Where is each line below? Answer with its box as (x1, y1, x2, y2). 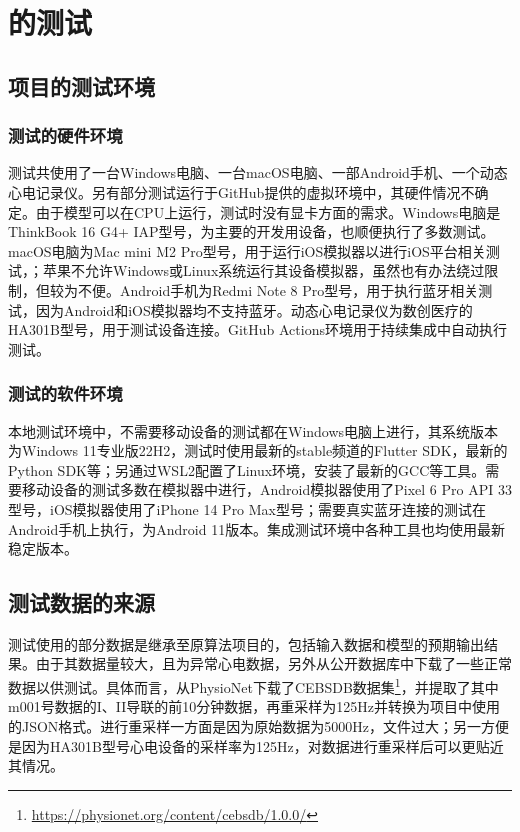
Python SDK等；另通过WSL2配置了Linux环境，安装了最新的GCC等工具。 (8, 459, 486, 480)
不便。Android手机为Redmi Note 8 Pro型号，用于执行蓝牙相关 (77, 279, 479, 300)
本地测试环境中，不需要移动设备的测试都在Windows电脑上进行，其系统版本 (8, 420, 499, 441)
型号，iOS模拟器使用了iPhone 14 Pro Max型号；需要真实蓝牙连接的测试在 (8, 498, 487, 519)
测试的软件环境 (8, 381, 123, 406)
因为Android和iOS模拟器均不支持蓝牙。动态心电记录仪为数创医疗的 (35, 299, 473, 320)
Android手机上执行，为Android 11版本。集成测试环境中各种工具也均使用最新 (8, 518, 506, 539)
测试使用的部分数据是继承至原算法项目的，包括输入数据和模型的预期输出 (8, 633, 484, 654)
